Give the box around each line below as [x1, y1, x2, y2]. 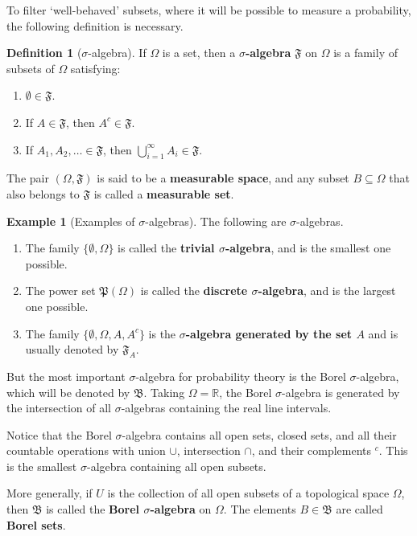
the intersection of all [6, 399, 112, 416]
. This [378, 442, 408, 459]
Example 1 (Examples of [6, 212, 135, 229]
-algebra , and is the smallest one [225, 239, 391, 256]
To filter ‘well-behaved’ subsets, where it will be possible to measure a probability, [6, 2, 411, 18]
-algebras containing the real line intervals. [121, 399, 332, 416]
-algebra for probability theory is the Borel [135, 367, 346, 384]
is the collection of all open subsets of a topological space [107, 485, 390, 501]
